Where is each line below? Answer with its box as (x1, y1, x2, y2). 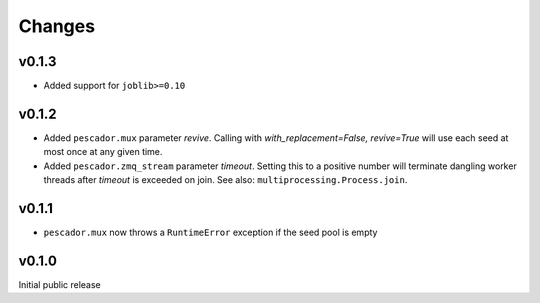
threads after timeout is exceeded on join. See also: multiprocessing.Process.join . (43, 174, 408, 186)
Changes (18, 15, 95, 37)
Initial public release (18, 278, 102, 290)
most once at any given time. (43, 146, 163, 158)
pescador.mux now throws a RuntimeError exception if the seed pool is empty (43, 226, 378, 239)
